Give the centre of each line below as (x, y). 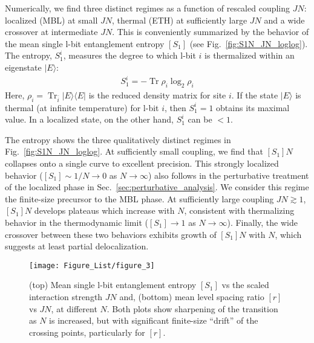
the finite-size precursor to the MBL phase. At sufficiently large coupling (139, 198)
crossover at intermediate (51, 32)
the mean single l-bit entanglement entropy (85, 43)
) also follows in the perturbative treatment (229, 175)
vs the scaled (245, 285)
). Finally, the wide (262, 223)
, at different (74, 308)
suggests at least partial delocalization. (77, 246)
